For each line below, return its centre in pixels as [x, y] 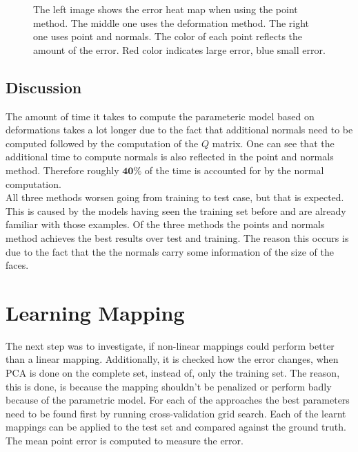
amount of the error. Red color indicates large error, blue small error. [179, 49]
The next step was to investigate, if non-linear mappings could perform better [170, 345]
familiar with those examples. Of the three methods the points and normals [165, 224]
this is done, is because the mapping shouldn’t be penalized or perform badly [169, 386]
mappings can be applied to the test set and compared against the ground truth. [176, 427]
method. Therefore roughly [62, 170]
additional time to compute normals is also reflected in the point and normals [170, 157]
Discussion [44, 87]
